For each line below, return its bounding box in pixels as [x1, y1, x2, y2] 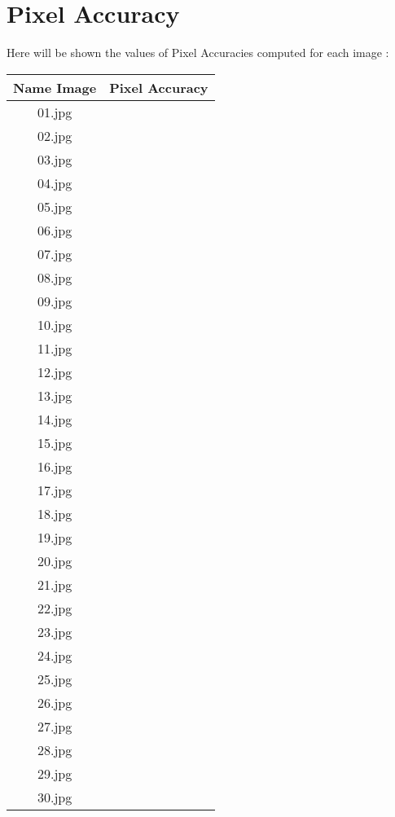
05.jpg [37, 196, 72, 216]
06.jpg [37, 220, 72, 239]
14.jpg [37, 409, 72, 428]
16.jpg [37, 456, 72, 476]
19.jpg [37, 527, 72, 547]
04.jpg [37, 173, 72, 192]
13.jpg [37, 385, 72, 405]
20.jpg [37, 551, 72, 570]
